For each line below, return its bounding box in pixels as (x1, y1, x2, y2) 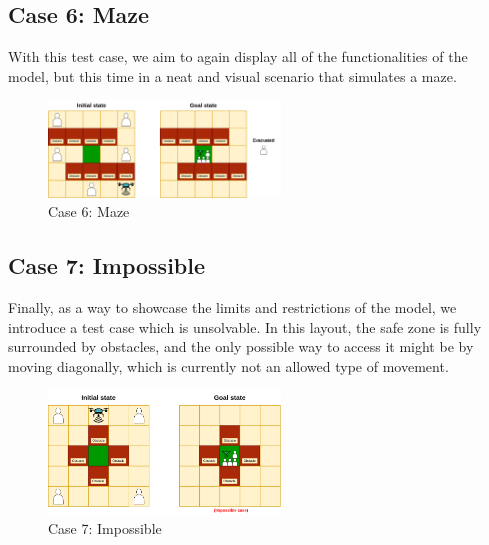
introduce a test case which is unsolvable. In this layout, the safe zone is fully (8, 316, 482, 337)
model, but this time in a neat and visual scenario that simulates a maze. (8, 65, 457, 86)
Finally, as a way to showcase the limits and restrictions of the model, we (8, 297, 457, 318)
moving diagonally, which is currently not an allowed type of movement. (8, 355, 449, 376)
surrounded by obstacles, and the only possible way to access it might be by (8, 336, 474, 357)
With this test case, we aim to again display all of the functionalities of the (8, 46, 468, 67)
